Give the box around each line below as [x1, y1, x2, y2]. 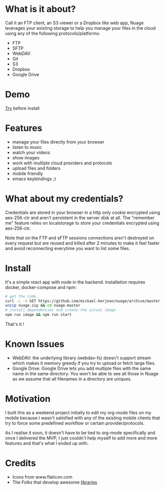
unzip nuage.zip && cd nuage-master [5, 303, 81, 308]
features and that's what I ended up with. [5, 440, 89, 446]
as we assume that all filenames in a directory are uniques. [12, 376, 132, 382]
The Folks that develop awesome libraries [12, 479, 97, 485]
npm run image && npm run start [5, 312, 72, 317]
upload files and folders [12, 165, 61, 171]
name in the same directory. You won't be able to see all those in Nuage [12, 371, 159, 377]
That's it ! [5, 321, 25, 327]
